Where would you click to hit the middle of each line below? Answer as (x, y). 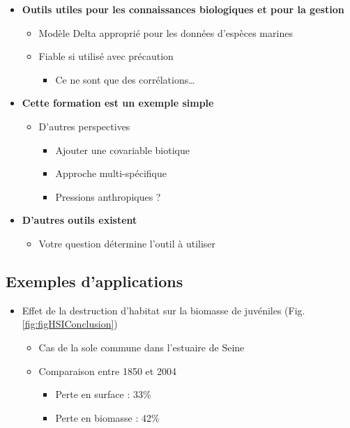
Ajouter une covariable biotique (122, 150)
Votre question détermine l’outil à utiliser (127, 243)
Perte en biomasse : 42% (107, 417)
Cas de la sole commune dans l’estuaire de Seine (142, 347)
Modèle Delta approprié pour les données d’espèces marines (166, 32)
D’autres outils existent (79, 220)
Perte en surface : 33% (103, 394)
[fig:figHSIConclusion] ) (70, 324)
